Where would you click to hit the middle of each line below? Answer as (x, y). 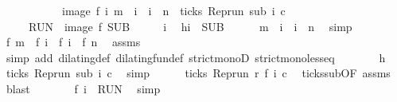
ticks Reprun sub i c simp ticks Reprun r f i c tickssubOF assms (198, 73)
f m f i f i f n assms (73, 42)
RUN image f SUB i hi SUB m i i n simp (190, 26)
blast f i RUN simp (83, 88)
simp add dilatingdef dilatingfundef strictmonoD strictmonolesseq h (196, 57)
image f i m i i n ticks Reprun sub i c (173, 10)
